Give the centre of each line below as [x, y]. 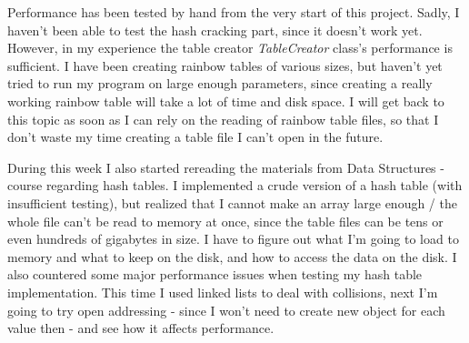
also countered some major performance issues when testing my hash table [215, 274]
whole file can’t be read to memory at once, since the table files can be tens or [225, 221]
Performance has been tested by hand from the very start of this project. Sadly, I [234, 12]
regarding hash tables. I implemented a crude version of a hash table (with [254, 185]
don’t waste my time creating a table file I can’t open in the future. [195, 137]
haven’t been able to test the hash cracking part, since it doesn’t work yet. [215, 30]
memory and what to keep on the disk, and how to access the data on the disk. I [232, 256]
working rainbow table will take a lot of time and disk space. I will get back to [226, 101]
